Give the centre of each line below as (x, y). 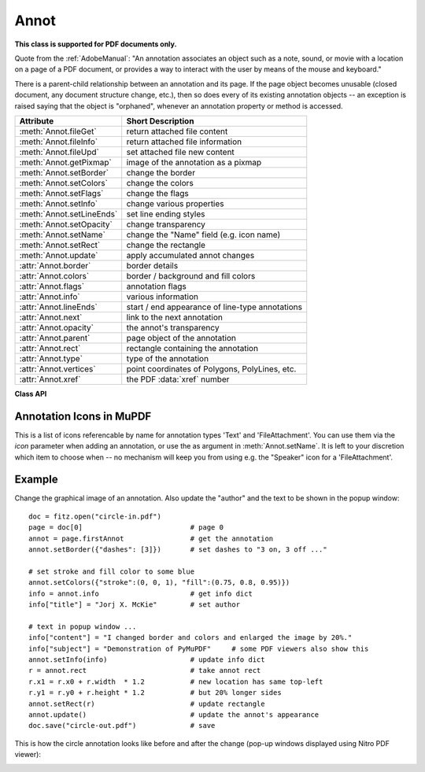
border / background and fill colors (191, 275)
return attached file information (184, 142)
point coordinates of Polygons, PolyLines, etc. (211, 368)
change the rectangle (166, 245)
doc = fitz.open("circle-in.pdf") (95, 516)
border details (152, 265)
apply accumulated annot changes (190, 255)
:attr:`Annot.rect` (50, 348)
